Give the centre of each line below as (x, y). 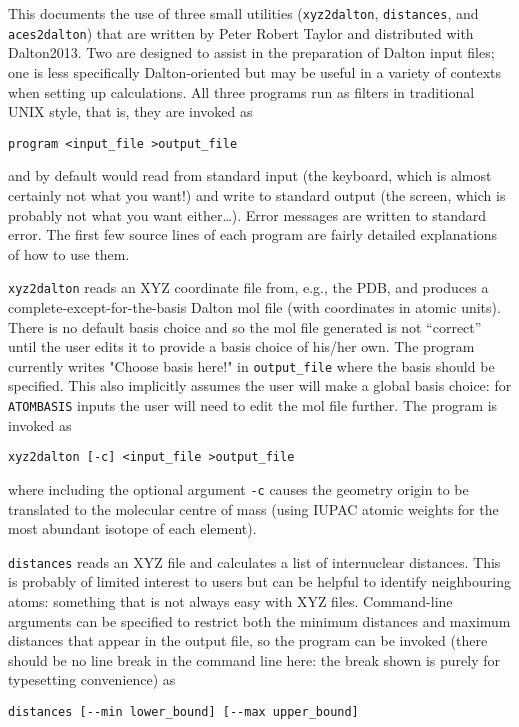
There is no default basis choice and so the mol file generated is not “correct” (245, 326)
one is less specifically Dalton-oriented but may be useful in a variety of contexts (255, 71)
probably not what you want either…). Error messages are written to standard (247, 214)
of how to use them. (69, 253)
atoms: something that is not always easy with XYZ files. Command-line (230, 601)
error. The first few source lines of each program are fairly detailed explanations (253, 234)
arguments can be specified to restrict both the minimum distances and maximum (259, 620)
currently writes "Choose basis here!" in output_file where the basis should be (251, 365)
